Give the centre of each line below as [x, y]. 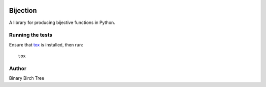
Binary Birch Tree [27, 78]
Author [18, 68]
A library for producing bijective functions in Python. [62, 22]
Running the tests [31, 35]
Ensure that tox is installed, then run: [46, 44]
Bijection [23, 11]
